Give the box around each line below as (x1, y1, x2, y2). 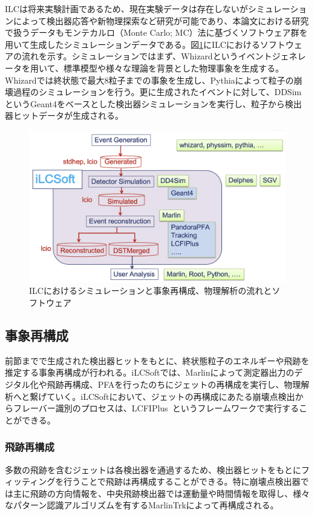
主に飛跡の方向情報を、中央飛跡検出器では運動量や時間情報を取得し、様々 (13, 487, 310, 499)
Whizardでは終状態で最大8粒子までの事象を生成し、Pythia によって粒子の (5, 73, 294, 86)
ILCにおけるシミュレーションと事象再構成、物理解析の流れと (29, 284, 272, 297)
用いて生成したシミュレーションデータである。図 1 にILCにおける (5, 38, 260, 50)
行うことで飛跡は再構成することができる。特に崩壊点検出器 (64, 475, 301, 488)
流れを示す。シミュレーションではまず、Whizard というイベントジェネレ (21, 50, 306, 62)
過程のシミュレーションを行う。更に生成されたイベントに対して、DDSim (13, 85, 302, 98)
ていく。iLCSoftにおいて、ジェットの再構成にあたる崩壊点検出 (47, 390, 295, 402)
